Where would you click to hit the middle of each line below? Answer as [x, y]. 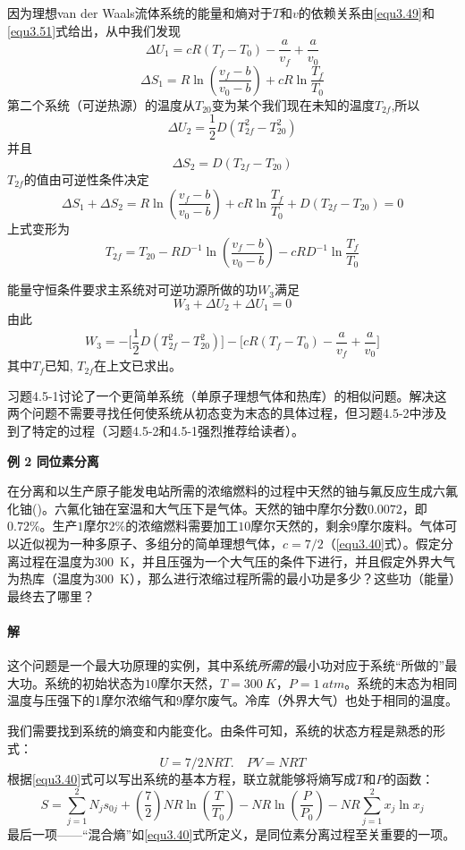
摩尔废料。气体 [401, 526]
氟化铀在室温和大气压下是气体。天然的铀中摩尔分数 [217, 508]
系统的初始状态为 [94, 682]
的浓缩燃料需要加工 [182, 526]
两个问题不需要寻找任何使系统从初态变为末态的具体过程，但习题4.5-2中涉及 [227, 413]
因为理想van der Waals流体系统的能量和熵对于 [140, 13]
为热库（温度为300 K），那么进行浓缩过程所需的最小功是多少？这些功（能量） [231, 578]
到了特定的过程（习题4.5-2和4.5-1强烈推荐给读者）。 [156, 431]
